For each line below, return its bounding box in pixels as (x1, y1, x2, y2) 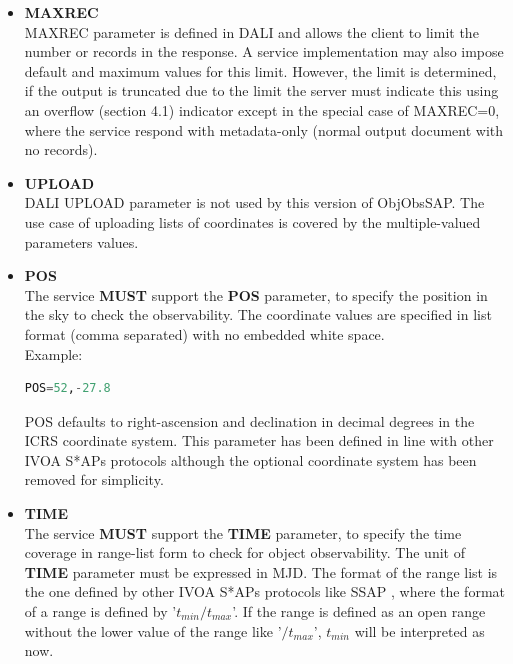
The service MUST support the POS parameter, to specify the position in (24, 284, 488, 305)
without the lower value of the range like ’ (24, 620, 282, 641)
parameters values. (24, 231, 139, 252)
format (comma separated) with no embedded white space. (24, 323, 385, 344)
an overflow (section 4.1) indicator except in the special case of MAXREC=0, (24, 99, 500, 120)
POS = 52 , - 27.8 (24, 381, 111, 396)
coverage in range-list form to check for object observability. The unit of (24, 542, 465, 563)
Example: (24, 343, 83, 364)
